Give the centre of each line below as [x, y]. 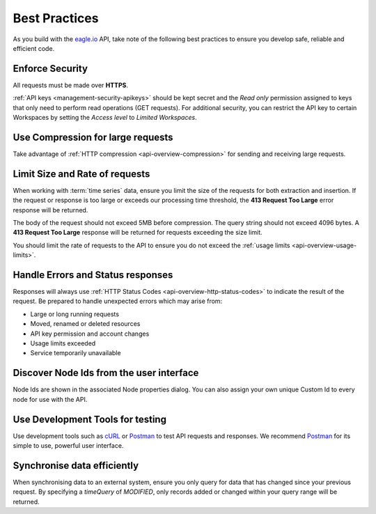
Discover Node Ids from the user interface [106, 373]
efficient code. [34, 48]
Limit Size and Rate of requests [81, 174]
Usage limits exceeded [63, 343]
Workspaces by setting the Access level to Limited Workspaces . [105, 118]
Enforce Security [50, 69]
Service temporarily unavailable [76, 353]
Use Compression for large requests [93, 137]
